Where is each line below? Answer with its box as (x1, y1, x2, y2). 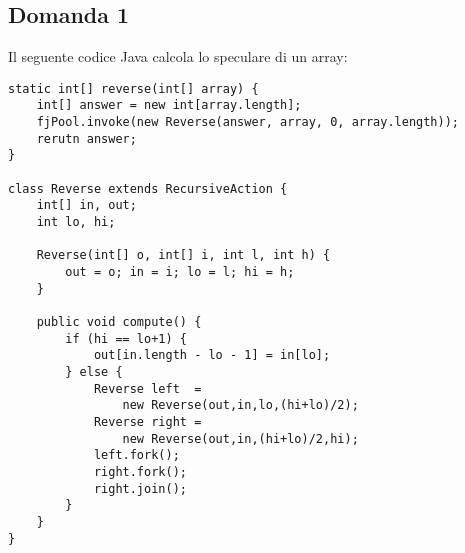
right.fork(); (93, 464, 187, 479)
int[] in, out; (36, 198, 137, 213)
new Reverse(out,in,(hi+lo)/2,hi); (122, 431, 359, 446)
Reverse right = (93, 414, 202, 429)
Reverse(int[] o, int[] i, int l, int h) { (36, 248, 331, 263)
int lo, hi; (36, 215, 116, 230)
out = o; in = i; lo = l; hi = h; (65, 265, 295, 280)
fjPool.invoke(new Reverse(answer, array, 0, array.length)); (36, 115, 460, 130)
